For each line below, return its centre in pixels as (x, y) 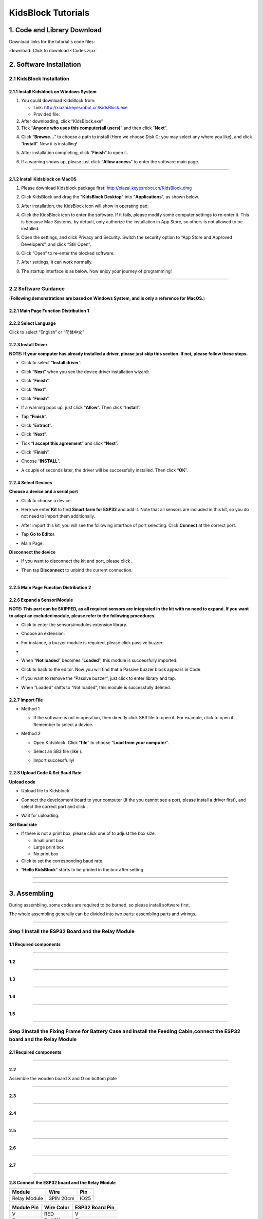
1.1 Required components (35, 944)
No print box (46, 854)
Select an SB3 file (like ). (58, 751)
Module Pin (25, 1208)
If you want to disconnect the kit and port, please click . (77, 561)
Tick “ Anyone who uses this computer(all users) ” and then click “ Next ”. (94, 128)
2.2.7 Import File (26, 700)
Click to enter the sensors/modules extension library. (74, 625)
